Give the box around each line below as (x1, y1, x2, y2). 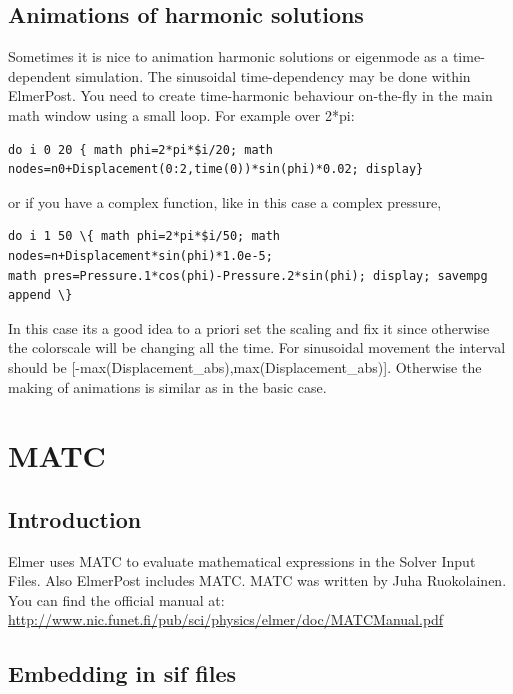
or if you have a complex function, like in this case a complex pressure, (8, 191, 442, 212)
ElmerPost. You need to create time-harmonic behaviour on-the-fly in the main (8, 85, 493, 106)
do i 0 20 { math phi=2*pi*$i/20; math (8, 142, 273, 157)
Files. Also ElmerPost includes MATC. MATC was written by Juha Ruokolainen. (8, 570, 507, 591)
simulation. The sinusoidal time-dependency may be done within (75, 65, 471, 86)
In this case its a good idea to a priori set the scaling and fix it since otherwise (8, 317, 490, 338)
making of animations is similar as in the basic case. (8, 376, 327, 397)
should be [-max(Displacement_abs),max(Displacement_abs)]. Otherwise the (8, 356, 482, 377)
